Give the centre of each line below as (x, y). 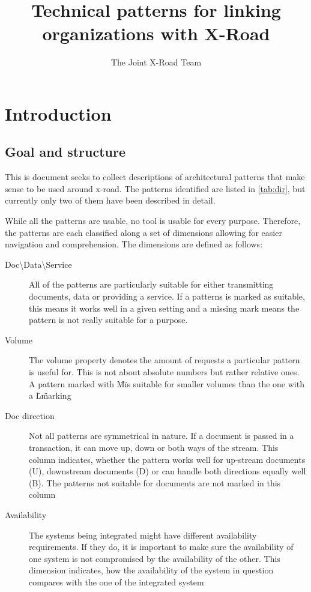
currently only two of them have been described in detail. (110, 200)
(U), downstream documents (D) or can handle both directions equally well (168, 471)
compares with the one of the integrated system (116, 581)
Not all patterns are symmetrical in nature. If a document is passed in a (162, 436)
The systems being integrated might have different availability (143, 535)
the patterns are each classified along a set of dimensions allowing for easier (143, 232)
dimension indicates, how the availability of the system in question (151, 570)
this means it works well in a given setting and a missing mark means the (164, 308)
